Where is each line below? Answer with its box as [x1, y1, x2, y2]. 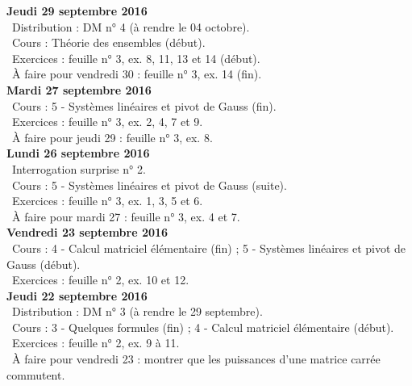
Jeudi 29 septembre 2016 [6, 2, 148, 19]
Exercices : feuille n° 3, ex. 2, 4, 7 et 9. [11, 113, 203, 130]
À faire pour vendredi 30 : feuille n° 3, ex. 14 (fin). [11, 65, 262, 82]
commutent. [6, 366, 65, 383]
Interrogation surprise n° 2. [11, 160, 146, 177]
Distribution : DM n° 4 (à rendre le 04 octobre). [11, 18, 250, 35]
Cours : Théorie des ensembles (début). [11, 34, 206, 51]
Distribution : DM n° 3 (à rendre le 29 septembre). [11, 303, 263, 320]
